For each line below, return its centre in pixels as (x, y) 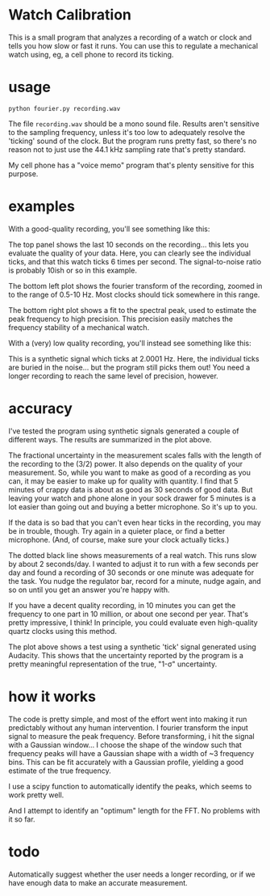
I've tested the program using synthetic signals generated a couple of (124, 431)
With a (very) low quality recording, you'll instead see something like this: (130, 343)
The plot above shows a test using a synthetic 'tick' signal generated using (132, 647)
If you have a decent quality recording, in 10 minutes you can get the (122, 605)
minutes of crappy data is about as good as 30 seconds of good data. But (131, 489)
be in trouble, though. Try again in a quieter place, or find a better (117, 530)
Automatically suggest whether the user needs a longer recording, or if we (132, 874)
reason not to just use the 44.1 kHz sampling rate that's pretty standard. (127, 149)
